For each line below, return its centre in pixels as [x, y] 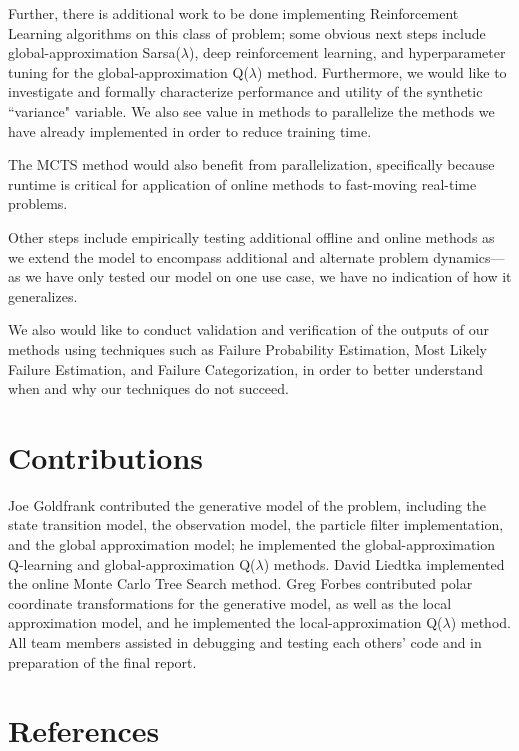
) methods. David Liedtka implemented [384, 563]
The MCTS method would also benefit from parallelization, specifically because [251, 164]
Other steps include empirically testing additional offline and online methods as [251, 236]
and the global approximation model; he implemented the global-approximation [252, 544]
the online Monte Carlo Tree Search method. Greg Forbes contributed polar [240, 583]
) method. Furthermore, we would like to [382, 71]
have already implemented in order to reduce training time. [190, 130]
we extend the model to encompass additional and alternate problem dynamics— [256, 256]
